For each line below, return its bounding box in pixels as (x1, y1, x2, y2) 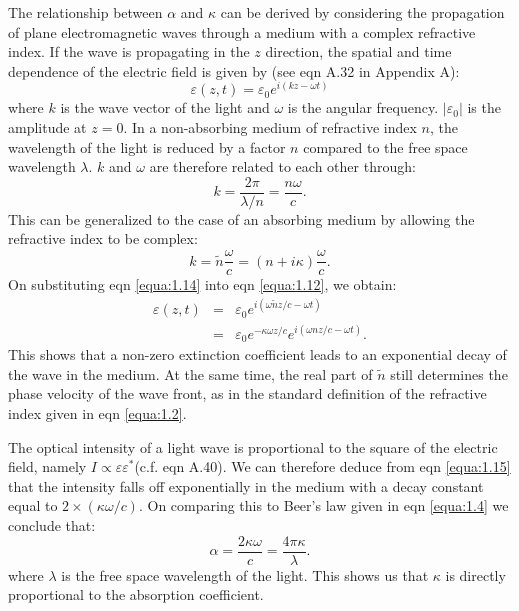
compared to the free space (303, 136, 468, 157)
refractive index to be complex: (8, 228, 198, 249)
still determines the (390, 363, 508, 384)
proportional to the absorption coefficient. (8, 584, 264, 605)
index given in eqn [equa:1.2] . (8, 403, 187, 424)
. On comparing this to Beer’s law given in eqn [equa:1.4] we (138, 495, 509, 516)
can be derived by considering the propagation (220, 2, 505, 22)
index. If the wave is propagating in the (8, 41, 250, 62)
